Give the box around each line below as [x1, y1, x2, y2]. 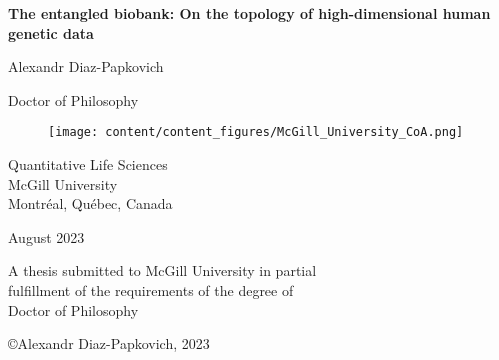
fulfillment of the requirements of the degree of [8, 280, 294, 300]
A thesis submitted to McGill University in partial [8, 260, 317, 281]
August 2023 [8, 226, 85, 247]
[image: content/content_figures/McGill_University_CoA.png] [48, 125, 464, 140]
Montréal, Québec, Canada [8, 193, 173, 214]
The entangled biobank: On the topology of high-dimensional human [8, 3, 491, 23]
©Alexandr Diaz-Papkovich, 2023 [8, 333, 210, 354]
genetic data [8, 22, 94, 43]
